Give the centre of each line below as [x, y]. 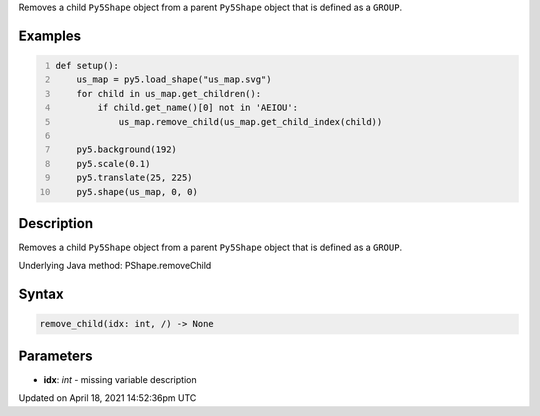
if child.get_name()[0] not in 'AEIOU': [198, 108]
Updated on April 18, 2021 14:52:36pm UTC [107, 398]
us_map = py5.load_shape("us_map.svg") [174, 79]
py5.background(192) [126, 149]
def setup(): [87, 65]
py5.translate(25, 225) [135, 178]
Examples [50, 35]
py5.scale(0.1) [113, 163]
